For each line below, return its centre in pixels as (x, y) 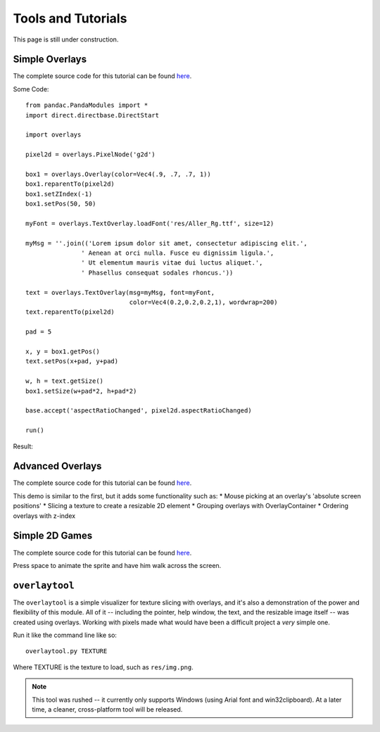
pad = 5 (39, 332)
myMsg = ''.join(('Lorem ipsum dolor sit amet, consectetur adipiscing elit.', (166, 243)
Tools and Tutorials (70, 18)
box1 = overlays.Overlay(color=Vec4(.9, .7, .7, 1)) (118, 174)
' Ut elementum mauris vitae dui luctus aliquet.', (172, 263)
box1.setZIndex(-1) (59, 194)
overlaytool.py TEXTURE (66, 651)
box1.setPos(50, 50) (61, 204)
